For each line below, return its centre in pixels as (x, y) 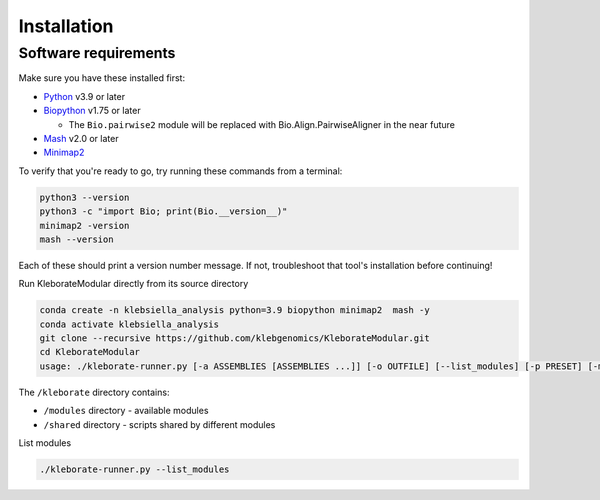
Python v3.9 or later (84, 96)
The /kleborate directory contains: (94, 392)
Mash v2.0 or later (81, 138)
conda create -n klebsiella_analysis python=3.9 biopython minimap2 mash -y (234, 310)
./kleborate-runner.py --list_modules (134, 469)
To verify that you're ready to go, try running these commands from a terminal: (180, 171)
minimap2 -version (84, 225)
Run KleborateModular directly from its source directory (133, 284)
